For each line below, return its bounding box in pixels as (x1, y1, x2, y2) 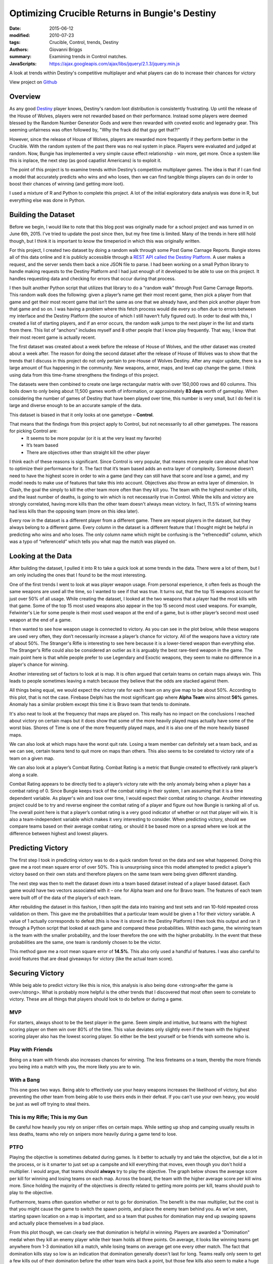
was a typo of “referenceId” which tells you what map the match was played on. (9, 538, 176, 545)
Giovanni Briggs (49, 46, 83, 53)
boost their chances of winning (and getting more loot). (9, 181, 125, 187)
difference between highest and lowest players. (9, 830, 109, 836)
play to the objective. (9, 1190, 53, 1196)
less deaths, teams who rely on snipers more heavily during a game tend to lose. (9, 1131, 177, 1137)
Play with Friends (9, 1046, 53, 1053)
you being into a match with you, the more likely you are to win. (9, 1063, 141, 1069)
